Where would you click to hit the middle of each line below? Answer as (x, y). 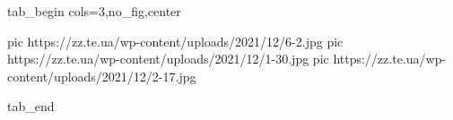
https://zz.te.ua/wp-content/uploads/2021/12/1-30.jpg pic (168, 59)
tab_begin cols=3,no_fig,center (94, 11)
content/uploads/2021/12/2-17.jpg (102, 76)
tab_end (31, 106)
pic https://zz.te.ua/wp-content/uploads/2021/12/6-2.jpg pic (175, 41)
